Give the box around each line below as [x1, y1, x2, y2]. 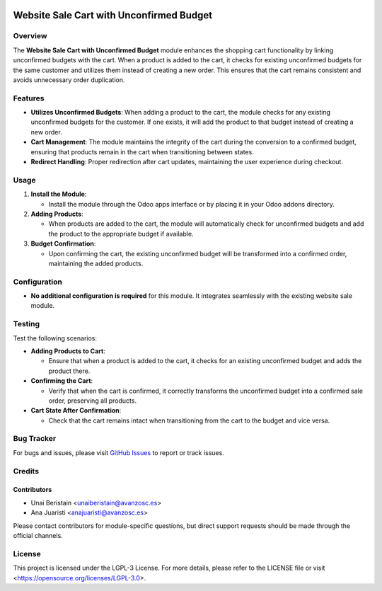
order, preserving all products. [48, 396, 137, 405]
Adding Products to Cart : [30, 347, 105, 355]
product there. [48, 367, 91, 375]
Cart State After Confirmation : [30, 406, 122, 415]
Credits [13, 466, 39, 476]
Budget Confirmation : [30, 239, 96, 248]
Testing [13, 319, 40, 329]
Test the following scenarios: [13, 333, 97, 343]
